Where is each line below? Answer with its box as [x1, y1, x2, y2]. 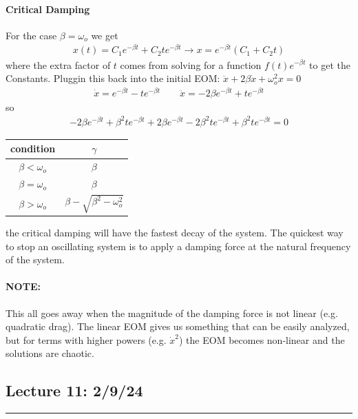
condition [10, 141, 56, 156]
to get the [309, 57, 350, 72]
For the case [6, 28, 57, 42]
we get [91, 28, 118, 42]
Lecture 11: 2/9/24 [6, 380, 143, 401]
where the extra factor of [6, 57, 111, 72]
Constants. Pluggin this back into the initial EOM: [6, 71, 220, 85]
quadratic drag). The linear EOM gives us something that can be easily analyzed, [6, 319, 350, 334]
